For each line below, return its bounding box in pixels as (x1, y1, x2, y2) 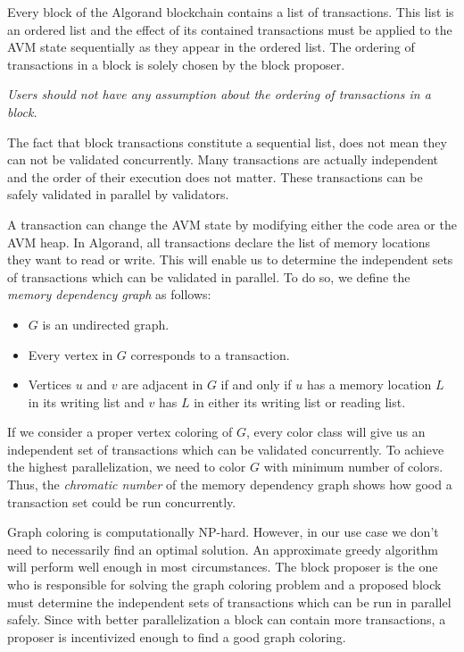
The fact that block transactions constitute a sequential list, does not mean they (7, 132, 447, 151)
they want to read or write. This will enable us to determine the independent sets (7, 250, 453, 269)
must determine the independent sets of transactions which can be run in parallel (7, 592, 452, 611)
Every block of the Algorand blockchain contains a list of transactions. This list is (7, 3, 454, 21)
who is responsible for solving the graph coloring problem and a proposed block (7, 575, 442, 594)
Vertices (28, 375, 72, 394)
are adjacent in (121, 375, 203, 394)
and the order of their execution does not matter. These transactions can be (7, 167, 423, 186)
